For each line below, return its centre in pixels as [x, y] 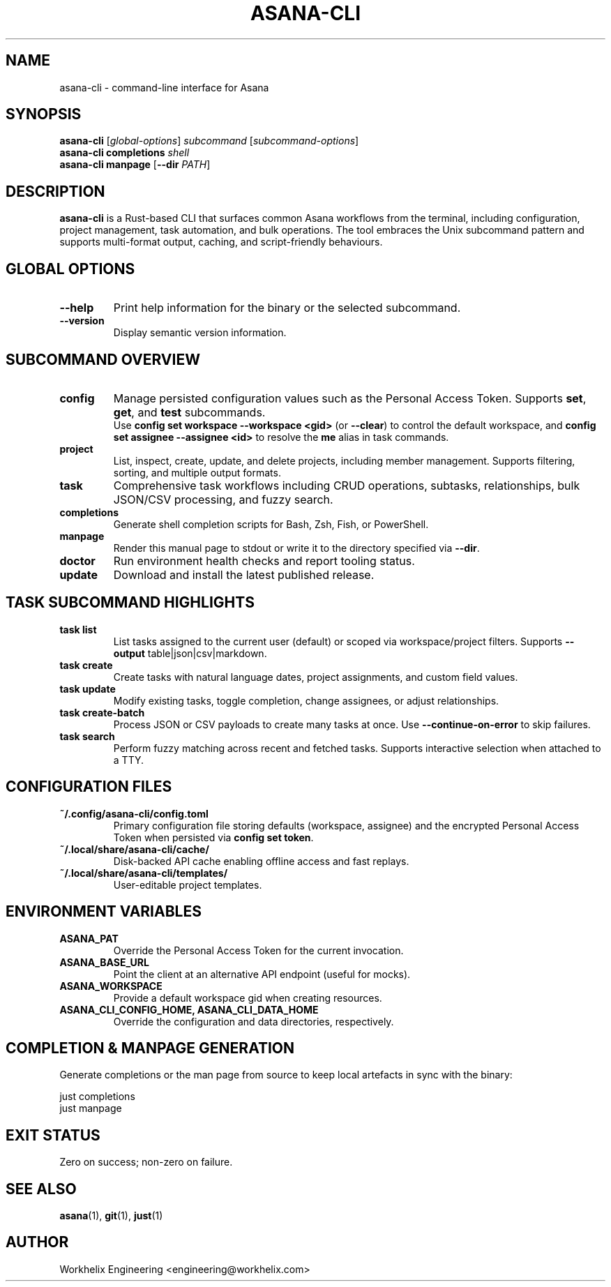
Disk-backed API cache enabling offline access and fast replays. [261, 861]
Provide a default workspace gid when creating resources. [248, 998]
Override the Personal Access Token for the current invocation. [258, 950]
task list [78, 629]
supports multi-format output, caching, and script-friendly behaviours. [221, 242]
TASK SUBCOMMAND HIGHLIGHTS [130, 603]
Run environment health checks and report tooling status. [264, 560]
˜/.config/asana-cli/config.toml [134, 813]
